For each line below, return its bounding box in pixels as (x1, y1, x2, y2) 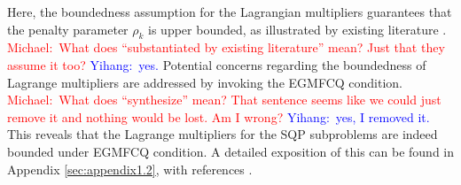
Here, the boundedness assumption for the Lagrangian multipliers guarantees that (7, 3, 452, 20)
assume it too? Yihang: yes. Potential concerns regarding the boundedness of (7, 55, 426, 73)
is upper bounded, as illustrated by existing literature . (148, 19, 447, 38)
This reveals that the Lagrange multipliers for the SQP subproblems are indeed (7, 125, 438, 143)
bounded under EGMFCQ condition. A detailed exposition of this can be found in (7, 142, 454, 160)
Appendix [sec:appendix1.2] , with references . (7, 159, 253, 178)
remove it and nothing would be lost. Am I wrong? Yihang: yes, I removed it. (7, 107, 430, 126)
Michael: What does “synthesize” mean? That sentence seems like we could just (7, 90, 441, 109)
